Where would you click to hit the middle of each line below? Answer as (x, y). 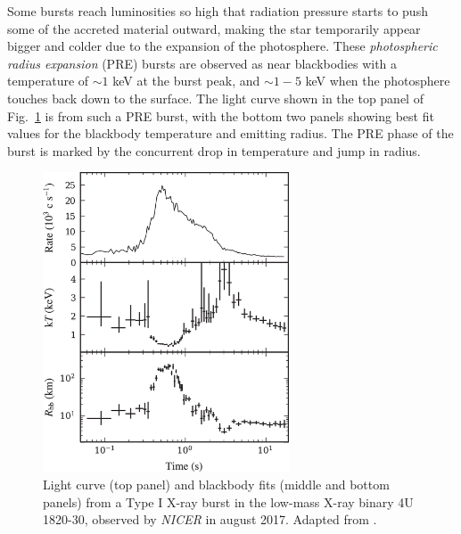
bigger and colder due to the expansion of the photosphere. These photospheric (222, 46)
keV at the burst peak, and (186, 81)
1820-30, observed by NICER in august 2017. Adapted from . (210, 519)
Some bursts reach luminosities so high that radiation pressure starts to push (218, 11)
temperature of (48, 81)
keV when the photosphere (378, 81)
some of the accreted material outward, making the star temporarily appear (214, 28)
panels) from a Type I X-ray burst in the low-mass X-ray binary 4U (228, 501)
